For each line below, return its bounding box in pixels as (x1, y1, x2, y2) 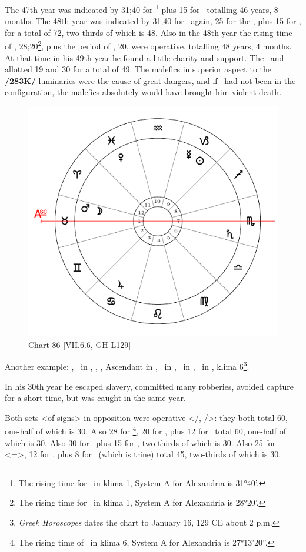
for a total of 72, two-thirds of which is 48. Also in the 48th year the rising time (5, 26, 292, 38)
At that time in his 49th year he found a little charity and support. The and (5, 51, 284, 63)
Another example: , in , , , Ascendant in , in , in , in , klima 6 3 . (5, 359, 250, 372)
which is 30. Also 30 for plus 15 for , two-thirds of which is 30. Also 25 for (5, 436, 276, 449)
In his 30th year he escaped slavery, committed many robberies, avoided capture (5, 380, 294, 392)
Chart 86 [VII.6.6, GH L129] (28, 338, 131, 350)
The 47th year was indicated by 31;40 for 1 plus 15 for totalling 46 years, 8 (5, 2, 278, 15)
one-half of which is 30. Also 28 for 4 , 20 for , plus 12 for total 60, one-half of (5, 423, 286, 437)
